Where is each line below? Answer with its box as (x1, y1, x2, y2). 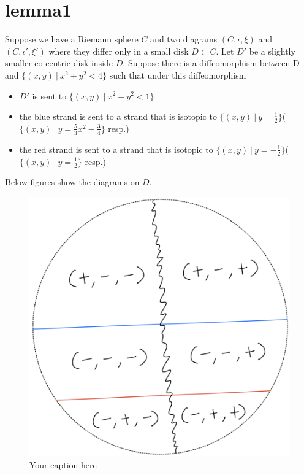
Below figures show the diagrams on (5, 176, 140, 188)
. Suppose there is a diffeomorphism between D (123, 56, 300, 69)
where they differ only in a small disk (48, 44, 189, 57)
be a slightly (249, 44, 295, 57)
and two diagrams (150, 33, 218, 45)
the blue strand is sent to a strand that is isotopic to (19, 110, 217, 123)
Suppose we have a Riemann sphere (5, 33, 139, 45)
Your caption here (29, 458, 97, 471)
